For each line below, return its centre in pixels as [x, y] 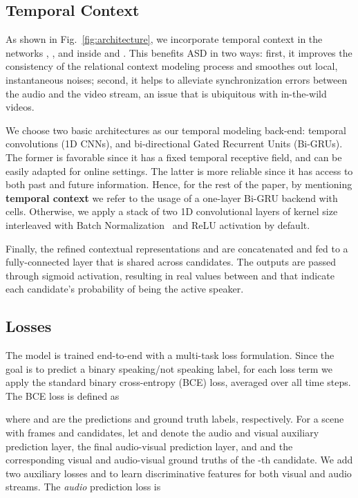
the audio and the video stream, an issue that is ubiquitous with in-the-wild [166, 93]
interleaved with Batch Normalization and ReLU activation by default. [158, 224]
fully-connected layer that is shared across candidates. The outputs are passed [171, 262]
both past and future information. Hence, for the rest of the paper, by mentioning [179, 184]
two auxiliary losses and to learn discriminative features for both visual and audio [179, 473]
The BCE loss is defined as [63, 395]
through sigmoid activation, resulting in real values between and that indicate [170, 275]
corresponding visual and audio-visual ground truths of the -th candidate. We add [179, 460]
